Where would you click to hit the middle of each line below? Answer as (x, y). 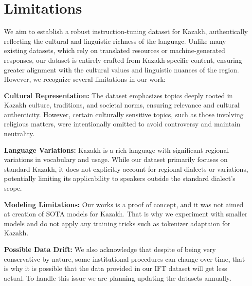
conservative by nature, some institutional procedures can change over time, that (125, 259)
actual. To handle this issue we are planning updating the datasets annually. (118, 277)
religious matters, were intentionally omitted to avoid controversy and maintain (122, 124)
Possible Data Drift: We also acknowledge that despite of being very (110, 249)
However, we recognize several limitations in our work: (85, 79)
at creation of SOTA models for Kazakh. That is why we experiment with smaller (126, 214)
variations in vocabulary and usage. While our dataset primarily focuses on (116, 159)
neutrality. (19, 134)
